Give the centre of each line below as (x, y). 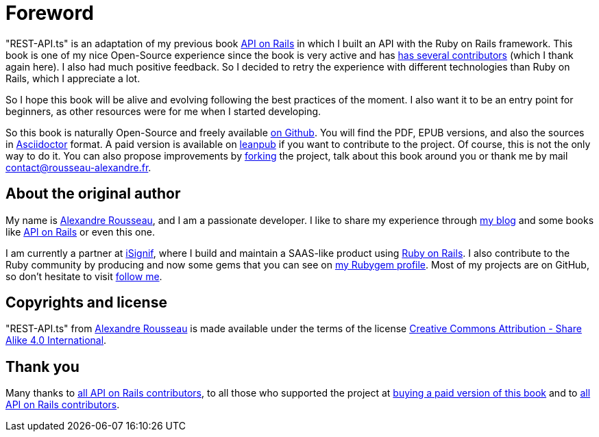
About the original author (93, 194)
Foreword (50, 13)
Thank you (42, 366)
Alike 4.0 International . (56, 340)
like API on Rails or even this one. (80, 232)
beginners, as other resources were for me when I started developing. (163, 111)
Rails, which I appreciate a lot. (73, 78)
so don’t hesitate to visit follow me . (84, 276)
